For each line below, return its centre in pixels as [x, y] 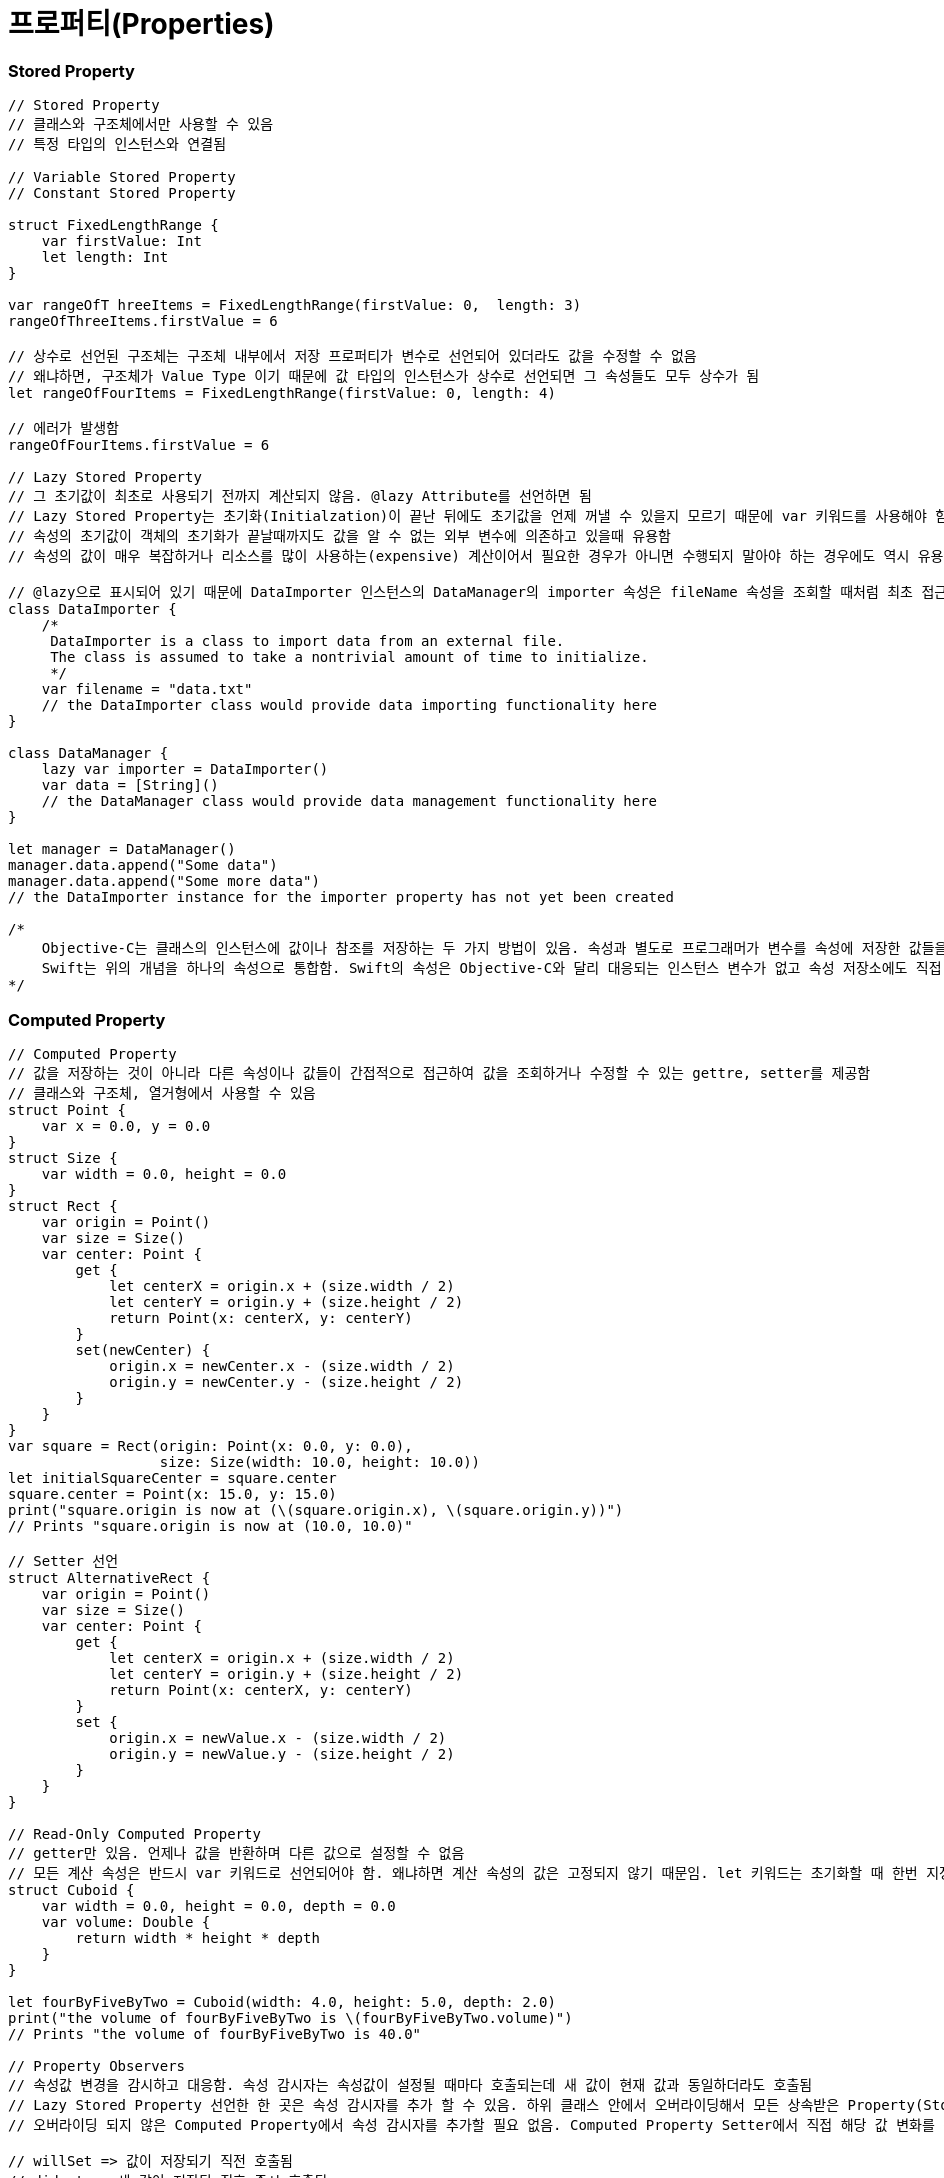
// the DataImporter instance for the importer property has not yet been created [341, 897]
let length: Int [105, 257]
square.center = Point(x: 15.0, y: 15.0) [172, 1493]
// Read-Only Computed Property [134, 1833]
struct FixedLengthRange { [113, 225]
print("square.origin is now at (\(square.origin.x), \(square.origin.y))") [316, 1509]
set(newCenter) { [143, 1349]
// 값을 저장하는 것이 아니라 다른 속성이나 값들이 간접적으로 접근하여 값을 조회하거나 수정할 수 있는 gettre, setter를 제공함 [439, 1072]
